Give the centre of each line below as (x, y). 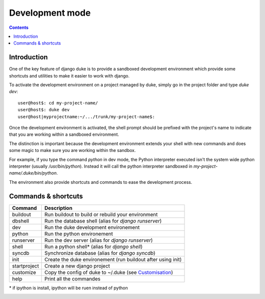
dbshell (21, 221)
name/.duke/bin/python (33, 173)
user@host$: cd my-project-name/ (58, 103)
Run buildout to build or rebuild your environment (101, 214)
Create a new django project (77, 266)
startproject (26, 266)
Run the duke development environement (92, 227)
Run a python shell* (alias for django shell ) (93, 247)
